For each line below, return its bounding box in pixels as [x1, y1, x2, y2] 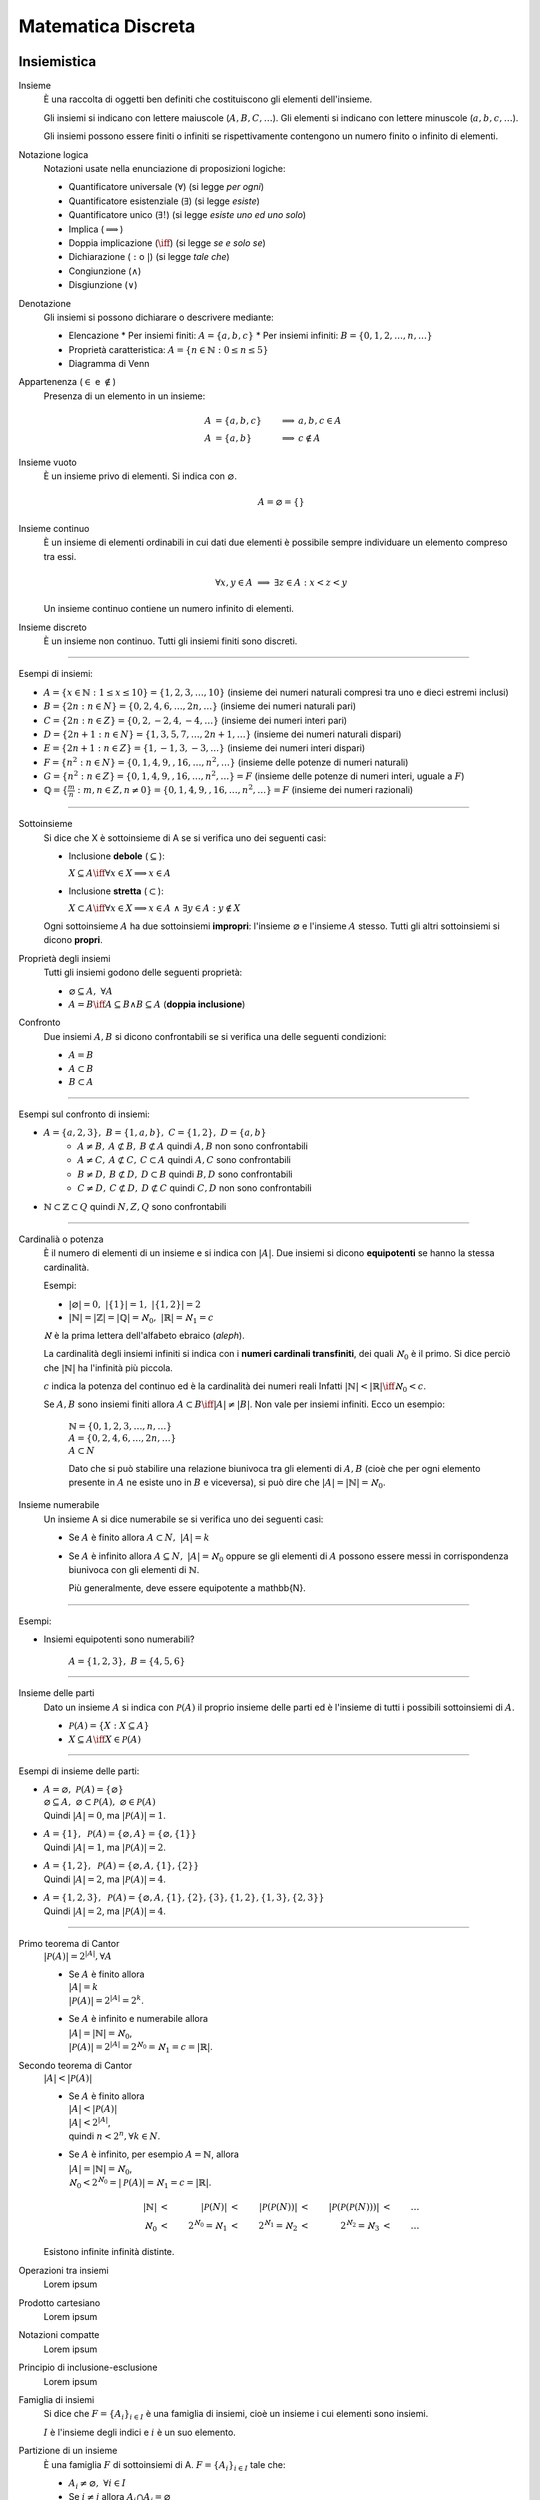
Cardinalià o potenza [18, 1233, 104, 1245]
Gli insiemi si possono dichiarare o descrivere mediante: [43, 311, 274, 323]
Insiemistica [18, 53, 97, 70]
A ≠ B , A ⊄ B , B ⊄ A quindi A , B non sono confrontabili [77, 1140, 309, 1152]
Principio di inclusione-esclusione [18, 2361, 158, 2374]
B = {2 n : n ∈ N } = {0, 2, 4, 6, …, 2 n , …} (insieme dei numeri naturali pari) [43, 700, 357, 712]
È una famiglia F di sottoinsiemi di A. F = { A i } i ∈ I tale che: [43, 2458, 286, 2473]
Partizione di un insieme [18, 2445, 118, 2457]
